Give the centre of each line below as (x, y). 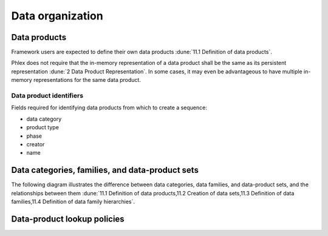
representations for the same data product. (87, 80)
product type (43, 127)
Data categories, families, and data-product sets (105, 170)
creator (36, 144)
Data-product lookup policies (68, 219)
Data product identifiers (47, 96)
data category (44, 119)
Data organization (57, 16)
